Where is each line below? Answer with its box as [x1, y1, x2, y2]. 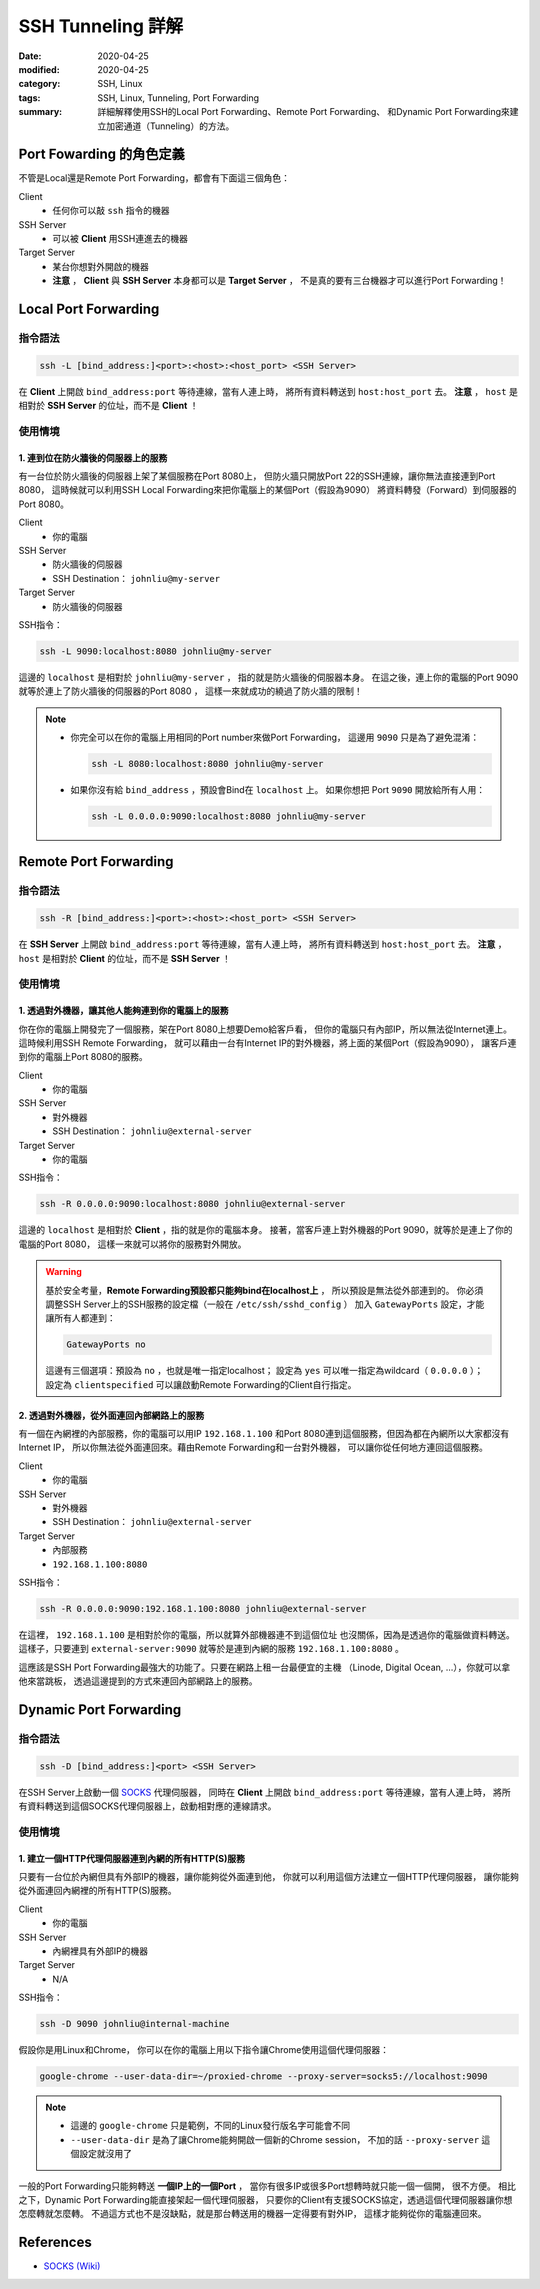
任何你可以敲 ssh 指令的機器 [52, 205, 170, 217]
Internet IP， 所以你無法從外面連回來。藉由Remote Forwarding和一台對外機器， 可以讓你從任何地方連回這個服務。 [18, 1441, 489, 1454]
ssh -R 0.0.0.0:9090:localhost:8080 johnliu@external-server [39, 1198, 346, 1210]
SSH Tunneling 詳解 [18, 15, 184, 37]
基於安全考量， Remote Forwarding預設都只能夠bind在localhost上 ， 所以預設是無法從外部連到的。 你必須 [45, 1284, 484, 1296]
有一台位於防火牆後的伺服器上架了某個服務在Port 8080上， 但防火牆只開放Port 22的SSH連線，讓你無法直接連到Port [18, 470, 496, 482]
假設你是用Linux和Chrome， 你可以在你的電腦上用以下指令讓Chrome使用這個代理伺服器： [18, 2044, 390, 2056]
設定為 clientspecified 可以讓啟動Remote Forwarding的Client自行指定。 [45, 1378, 357, 1390]
